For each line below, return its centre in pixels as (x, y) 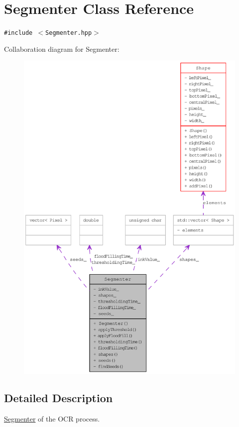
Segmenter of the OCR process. (52, 418)
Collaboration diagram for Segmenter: (62, 49)
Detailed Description (59, 397)
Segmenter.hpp (69, 33)
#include (18, 33)
